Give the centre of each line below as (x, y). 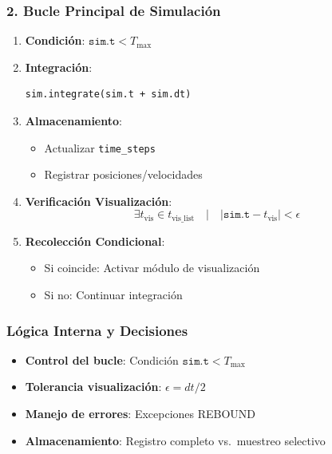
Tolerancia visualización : (93, 387)
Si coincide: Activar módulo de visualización (152, 268)
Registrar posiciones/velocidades (123, 174)
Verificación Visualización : (99, 201)
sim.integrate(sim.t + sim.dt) (108, 95)
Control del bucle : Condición (102, 359)
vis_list (183, 218)
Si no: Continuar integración (113, 295)
